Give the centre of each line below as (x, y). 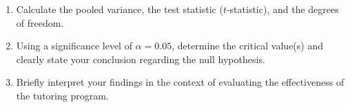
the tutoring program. (62, 95)
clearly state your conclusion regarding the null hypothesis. (141, 59)
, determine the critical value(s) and (248, 46)
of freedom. (40, 22)
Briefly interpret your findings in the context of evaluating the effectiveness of (180, 82)
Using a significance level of (74, 46)
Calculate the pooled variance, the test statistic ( (120, 9)
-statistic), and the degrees (282, 9)
